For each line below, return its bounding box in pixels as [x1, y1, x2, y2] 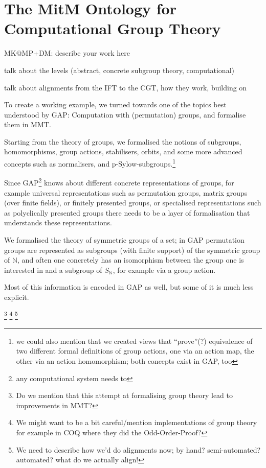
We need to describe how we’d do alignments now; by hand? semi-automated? [16, 444, 261, 455]
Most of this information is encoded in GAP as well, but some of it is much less [4, 282, 254, 292]
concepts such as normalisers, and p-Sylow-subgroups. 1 [4, 157, 176, 169]
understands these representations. [4, 217, 112, 228]
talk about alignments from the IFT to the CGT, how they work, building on [4, 82, 247, 92]
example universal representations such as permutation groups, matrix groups [4, 187, 248, 198]
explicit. [4, 291, 29, 302]
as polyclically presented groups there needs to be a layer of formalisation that [4, 207, 250, 218]
